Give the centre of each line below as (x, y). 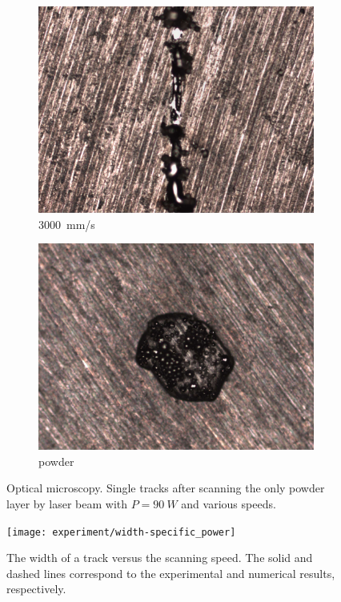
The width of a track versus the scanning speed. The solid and (160, 558)
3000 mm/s (67, 224)
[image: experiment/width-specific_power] (121, 532)
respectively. (36, 589)
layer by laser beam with (67, 503)
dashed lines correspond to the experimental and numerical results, (171, 573)
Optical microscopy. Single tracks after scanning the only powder (166, 488)
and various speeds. (229, 503)
